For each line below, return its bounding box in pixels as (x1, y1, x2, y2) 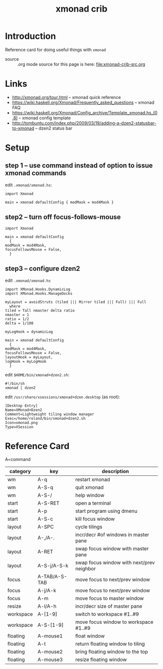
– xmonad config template (18, 115, 71, 121)
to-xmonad (12, 125, 34, 131)
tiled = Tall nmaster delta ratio (5, 308, 75, 313)
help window (75, 492, 105, 499)
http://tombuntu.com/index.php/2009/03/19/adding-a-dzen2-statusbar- (12, 120, 157, 126)
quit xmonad (75, 484, 104, 491)
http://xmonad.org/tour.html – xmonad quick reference (12, 94, 121, 100)
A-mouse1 (37, 633, 63, 639)
